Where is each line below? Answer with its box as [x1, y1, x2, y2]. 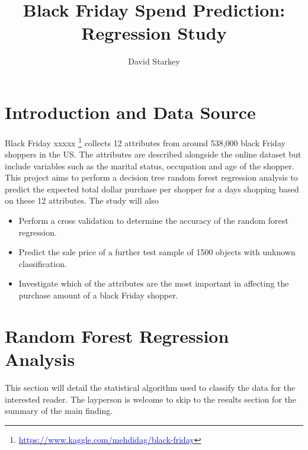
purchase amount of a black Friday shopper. [18, 289, 178, 301]
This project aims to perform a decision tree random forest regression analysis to [5, 171, 298, 184]
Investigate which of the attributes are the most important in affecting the [18, 277, 289, 290]
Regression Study [81, 21, 227, 45]
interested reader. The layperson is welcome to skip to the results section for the [5, 393, 296, 405]
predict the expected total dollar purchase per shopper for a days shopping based [5, 182, 299, 195]
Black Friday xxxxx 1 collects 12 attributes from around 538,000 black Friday [5, 134, 285, 149]
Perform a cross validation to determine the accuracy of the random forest [18, 214, 288, 227]
